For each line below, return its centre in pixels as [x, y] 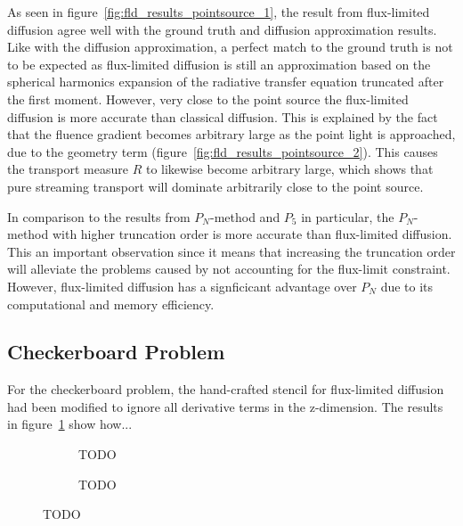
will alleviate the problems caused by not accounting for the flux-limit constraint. [229, 269]
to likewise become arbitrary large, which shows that [289, 169]
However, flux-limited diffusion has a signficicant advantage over [182, 286]
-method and [245, 216]
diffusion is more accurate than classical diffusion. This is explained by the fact [223, 116]
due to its [407, 286]
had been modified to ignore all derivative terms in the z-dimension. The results [225, 406]
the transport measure [68, 169]
